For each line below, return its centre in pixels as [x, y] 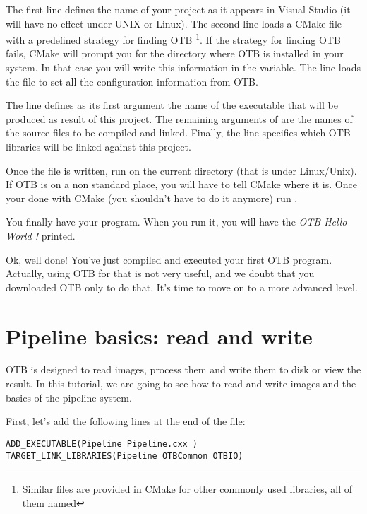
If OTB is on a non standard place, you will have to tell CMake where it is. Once [181, 184]
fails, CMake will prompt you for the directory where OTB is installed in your [175, 53]
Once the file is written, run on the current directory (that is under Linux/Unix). [181, 170]
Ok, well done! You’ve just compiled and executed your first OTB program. [169, 259]
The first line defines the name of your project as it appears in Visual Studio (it [178, 9]
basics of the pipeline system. [69, 397]
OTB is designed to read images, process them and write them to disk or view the [183, 369]
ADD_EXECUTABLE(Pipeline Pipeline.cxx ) [102, 444]
